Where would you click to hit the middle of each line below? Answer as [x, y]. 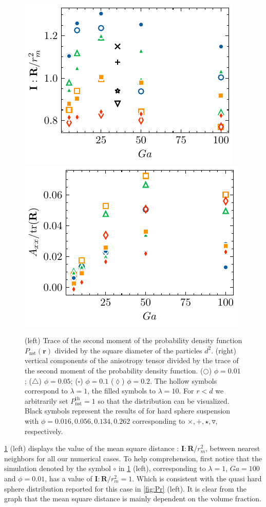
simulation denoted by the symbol [58, 468]
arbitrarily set [46, 400]
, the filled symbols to [122, 391]
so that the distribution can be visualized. [164, 400]
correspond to [46, 391]
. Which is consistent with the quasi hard [197, 478]
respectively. [44, 431]
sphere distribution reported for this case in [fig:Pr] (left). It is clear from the [125, 488]
